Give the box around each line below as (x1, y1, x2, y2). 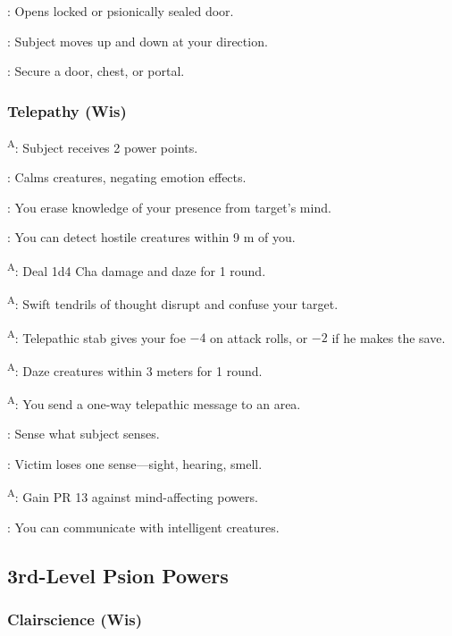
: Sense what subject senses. (7, 424, 160, 443)
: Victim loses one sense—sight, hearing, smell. (7, 454, 263, 473)
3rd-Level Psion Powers (7, 561, 229, 589)
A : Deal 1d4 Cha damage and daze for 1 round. (7, 259, 266, 280)
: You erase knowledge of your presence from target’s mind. (7, 197, 331, 216)
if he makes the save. (331, 328, 446, 347)
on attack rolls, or (210, 328, 308, 347)
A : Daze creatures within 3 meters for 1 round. (7, 358, 263, 380)
